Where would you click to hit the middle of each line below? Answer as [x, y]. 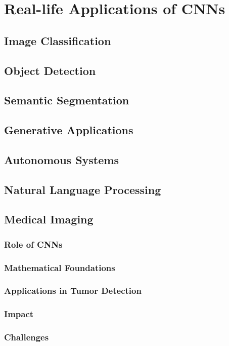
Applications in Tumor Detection [73, 291]
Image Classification [58, 40]
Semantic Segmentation [67, 100]
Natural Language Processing [83, 189]
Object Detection [50, 70]
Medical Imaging [49, 219]
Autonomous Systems [61, 159]
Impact [19, 314]
